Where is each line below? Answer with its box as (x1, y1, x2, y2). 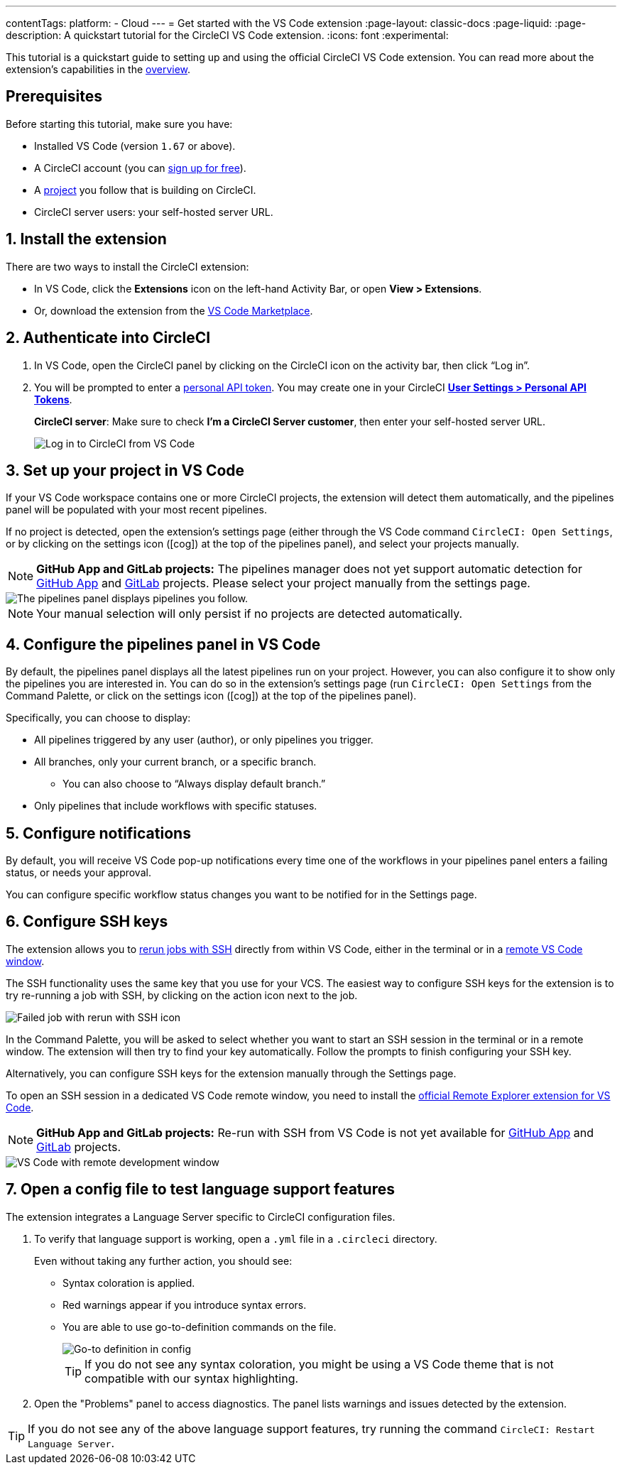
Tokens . (34, 393, 72, 405)
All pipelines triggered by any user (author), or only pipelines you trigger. (34, 734, 373, 746)
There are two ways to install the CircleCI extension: (6, 260, 249, 273)
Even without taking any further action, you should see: (34, 1254, 293, 1267)
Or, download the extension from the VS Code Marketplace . (34, 304, 313, 317)
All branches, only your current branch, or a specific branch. (34, 756, 317, 768)
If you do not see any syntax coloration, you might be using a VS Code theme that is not (84, 1356, 554, 1371)
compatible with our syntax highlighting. (84, 1371, 299, 1385)
